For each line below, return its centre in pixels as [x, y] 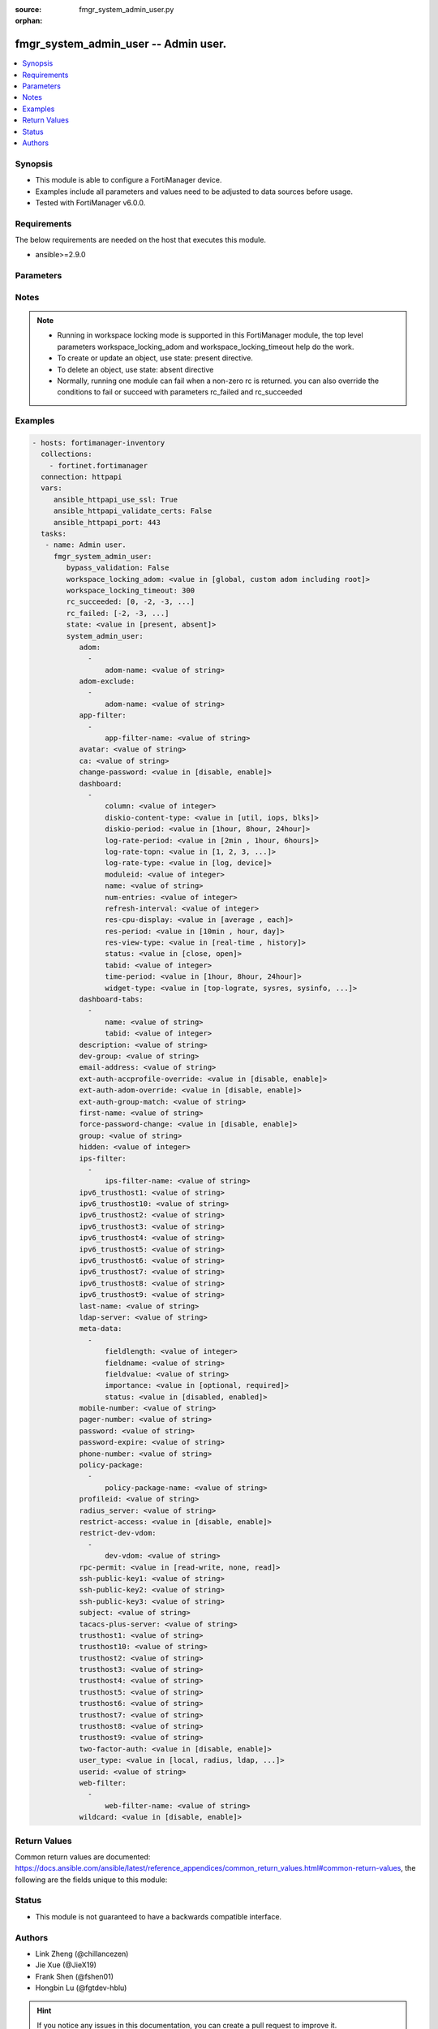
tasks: [54, 534]
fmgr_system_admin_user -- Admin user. [121, 44]
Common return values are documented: [83, 1857]
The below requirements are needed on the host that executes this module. [141, 240]
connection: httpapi [82, 477]
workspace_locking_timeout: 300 [130, 590]
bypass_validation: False [118, 568]
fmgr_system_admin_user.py [127, 9]
